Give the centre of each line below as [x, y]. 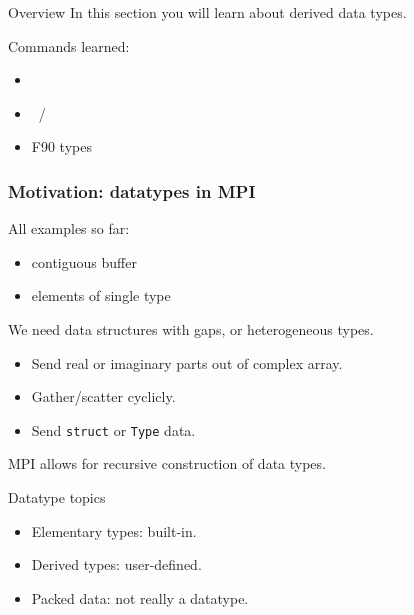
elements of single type [101, 295]
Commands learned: [69, 45]
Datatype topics [57, 497]
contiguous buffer [84, 261]
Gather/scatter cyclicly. [103, 396]
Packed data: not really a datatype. [140, 597]
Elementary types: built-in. [114, 530]
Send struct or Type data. [113, 429]
